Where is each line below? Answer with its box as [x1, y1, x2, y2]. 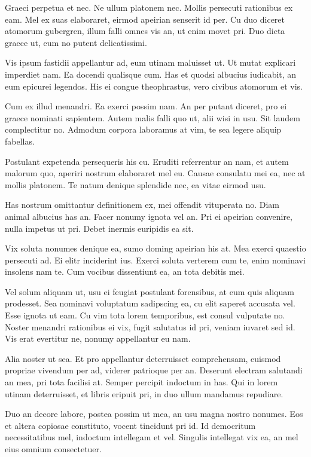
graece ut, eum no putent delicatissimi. [5, 36, 147, 48]
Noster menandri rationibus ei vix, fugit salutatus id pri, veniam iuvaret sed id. [5, 320, 295, 333]
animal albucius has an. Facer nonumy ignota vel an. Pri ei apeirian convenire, [5, 210, 293, 222]
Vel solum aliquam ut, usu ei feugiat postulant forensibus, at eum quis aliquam [5, 285, 294, 297]
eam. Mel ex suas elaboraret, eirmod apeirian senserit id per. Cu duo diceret [5, 13, 285, 25]
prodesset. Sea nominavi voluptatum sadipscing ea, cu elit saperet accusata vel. [5, 297, 295, 309]
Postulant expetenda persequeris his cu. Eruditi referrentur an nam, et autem [5, 155, 289, 167]
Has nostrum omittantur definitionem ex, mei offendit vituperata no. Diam [5, 198, 279, 211]
